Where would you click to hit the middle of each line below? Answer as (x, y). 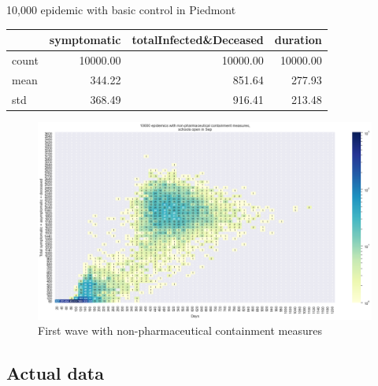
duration (298, 40)
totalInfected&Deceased (198, 40)
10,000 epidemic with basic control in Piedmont (121, 9)
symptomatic (85, 40)
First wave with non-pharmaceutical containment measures (180, 330)
